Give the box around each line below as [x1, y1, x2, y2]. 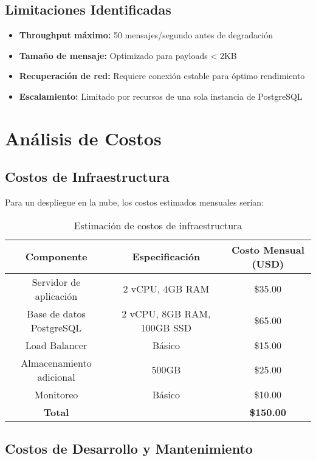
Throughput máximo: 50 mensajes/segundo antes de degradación [19, 29, 273, 41]
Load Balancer [25, 338, 88, 352]
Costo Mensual [231, 242, 304, 257]
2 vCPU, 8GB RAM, [122, 306, 211, 321]
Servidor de [32, 274, 81, 289]
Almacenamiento [21, 355, 92, 370]
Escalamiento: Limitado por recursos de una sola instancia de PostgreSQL [19, 89, 303, 102]
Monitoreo [34, 387, 78, 401]
